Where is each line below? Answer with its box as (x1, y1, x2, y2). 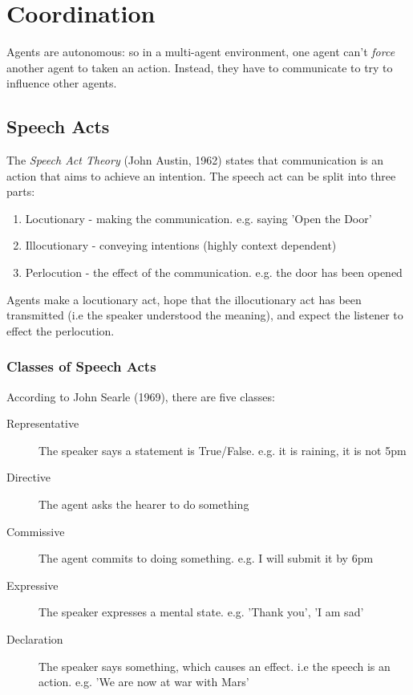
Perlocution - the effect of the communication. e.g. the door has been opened (25, 264, 403, 281)
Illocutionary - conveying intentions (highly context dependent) (25, 237, 337, 254)
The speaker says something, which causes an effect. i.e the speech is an (38, 657, 391, 674)
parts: (6, 183, 35, 200)
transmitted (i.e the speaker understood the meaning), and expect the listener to (6, 307, 403, 323)
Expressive (6, 576, 59, 593)
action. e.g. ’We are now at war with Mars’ (38, 673, 249, 690)
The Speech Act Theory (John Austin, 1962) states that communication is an (6, 152, 384, 169)
